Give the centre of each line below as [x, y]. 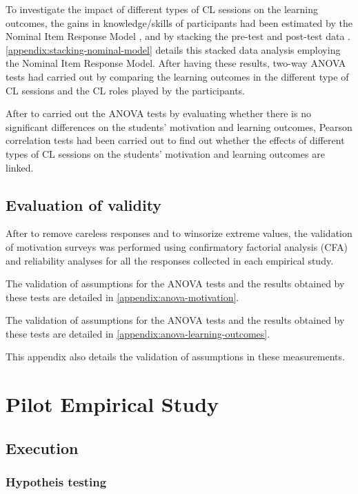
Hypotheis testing [56, 482]
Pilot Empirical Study [112, 404]
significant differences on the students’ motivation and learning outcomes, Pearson [179, 126]
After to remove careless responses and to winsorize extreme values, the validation [179, 233]
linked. [20, 167]
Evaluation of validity [84, 204]
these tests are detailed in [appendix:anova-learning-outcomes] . [138, 333]
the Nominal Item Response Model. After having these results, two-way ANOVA [176, 63]
